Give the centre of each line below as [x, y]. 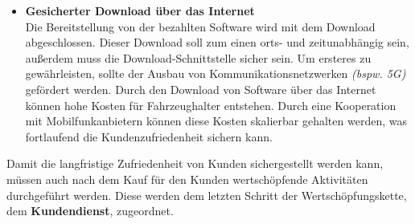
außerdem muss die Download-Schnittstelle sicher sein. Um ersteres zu [198, 57]
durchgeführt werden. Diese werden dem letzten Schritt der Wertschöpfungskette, [207, 195]
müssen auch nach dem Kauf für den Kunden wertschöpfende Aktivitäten [187, 179]
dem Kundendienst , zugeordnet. [90, 211]
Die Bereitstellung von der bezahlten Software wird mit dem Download [200, 26]
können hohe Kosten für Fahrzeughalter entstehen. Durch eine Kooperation [211, 105]
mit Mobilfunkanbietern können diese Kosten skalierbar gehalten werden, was [216, 121]
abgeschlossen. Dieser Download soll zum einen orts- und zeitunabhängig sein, [217, 42]
